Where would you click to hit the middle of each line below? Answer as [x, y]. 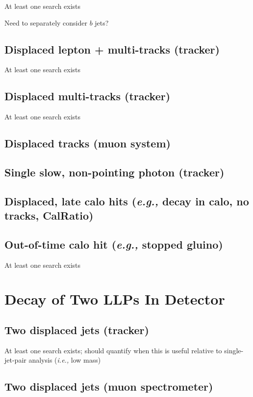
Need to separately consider [46, 22]
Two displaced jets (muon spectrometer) [109, 386]
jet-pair [15, 360]
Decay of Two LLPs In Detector [115, 298]
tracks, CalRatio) [49, 215]
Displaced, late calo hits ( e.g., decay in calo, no [127, 201]
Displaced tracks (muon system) [88, 143]
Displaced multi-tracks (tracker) [88, 96]
